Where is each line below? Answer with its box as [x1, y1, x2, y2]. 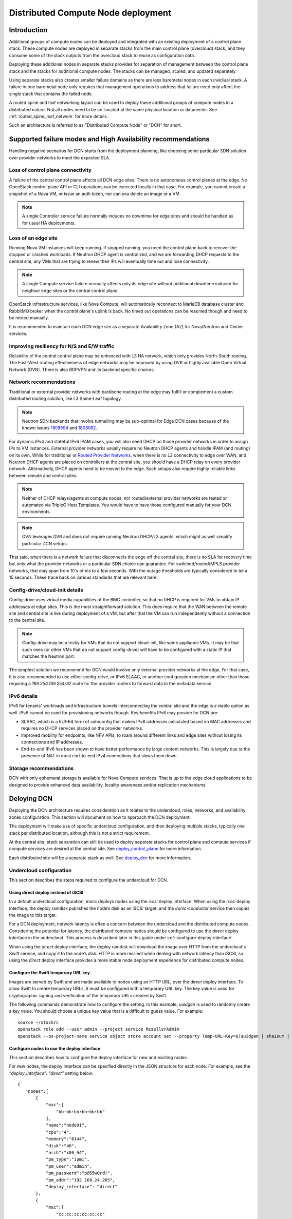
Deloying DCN [9, 795, 53, 803]
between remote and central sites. [9, 472, 78, 478]
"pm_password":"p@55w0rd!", [45, 1170, 113, 1176]
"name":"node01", [45, 1122, 87, 1128]
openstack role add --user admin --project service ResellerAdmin [18, 1026, 180, 1032]
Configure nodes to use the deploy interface [9, 1045, 101, 1051]
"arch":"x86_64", [45, 1150, 87, 1156]
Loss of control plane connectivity [9, 167, 92, 174]
